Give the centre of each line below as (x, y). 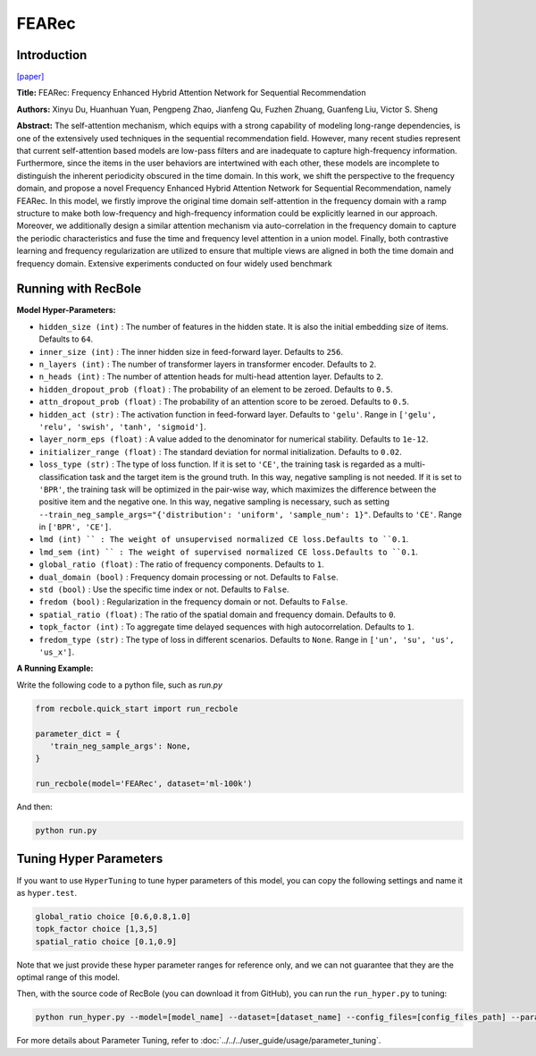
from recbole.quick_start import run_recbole (137, 708)
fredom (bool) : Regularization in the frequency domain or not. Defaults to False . (193, 602)
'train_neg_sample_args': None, (120, 746)
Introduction (52, 55)
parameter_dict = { (78, 734)
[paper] (30, 77)
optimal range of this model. (68, 977)
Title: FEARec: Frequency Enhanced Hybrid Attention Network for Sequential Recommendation (191, 93)
